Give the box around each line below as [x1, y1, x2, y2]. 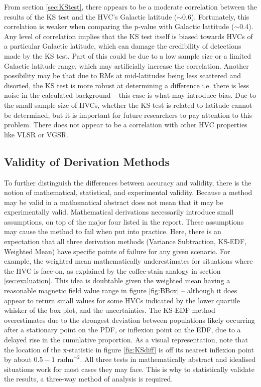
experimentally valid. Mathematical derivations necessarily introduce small [4, 207, 234, 217]
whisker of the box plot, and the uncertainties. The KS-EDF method [4, 305, 215, 315]
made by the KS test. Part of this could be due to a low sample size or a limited [4, 50, 251, 61]
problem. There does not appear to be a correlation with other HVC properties [4, 119, 247, 130]
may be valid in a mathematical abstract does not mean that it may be [4, 197, 223, 207]
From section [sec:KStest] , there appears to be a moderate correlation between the [4, 2, 257, 12]
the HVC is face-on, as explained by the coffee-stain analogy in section [4, 265, 221, 276]
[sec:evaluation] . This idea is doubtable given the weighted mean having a [4, 275, 230, 286]
